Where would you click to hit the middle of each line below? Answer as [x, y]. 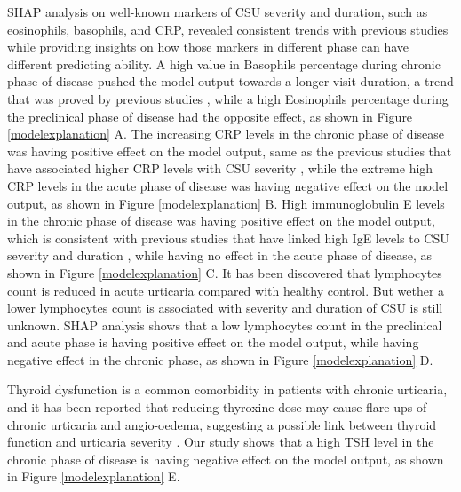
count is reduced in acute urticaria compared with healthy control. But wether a [226, 290]
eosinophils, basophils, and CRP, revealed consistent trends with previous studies [228, 29]
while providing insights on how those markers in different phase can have [208, 47]
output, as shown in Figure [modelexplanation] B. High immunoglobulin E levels [226, 203]
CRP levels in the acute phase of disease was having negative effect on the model [228, 185]
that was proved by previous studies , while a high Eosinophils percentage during [228, 98]
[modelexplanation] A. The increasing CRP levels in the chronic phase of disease [226, 134]
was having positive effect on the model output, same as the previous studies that [230, 151]
